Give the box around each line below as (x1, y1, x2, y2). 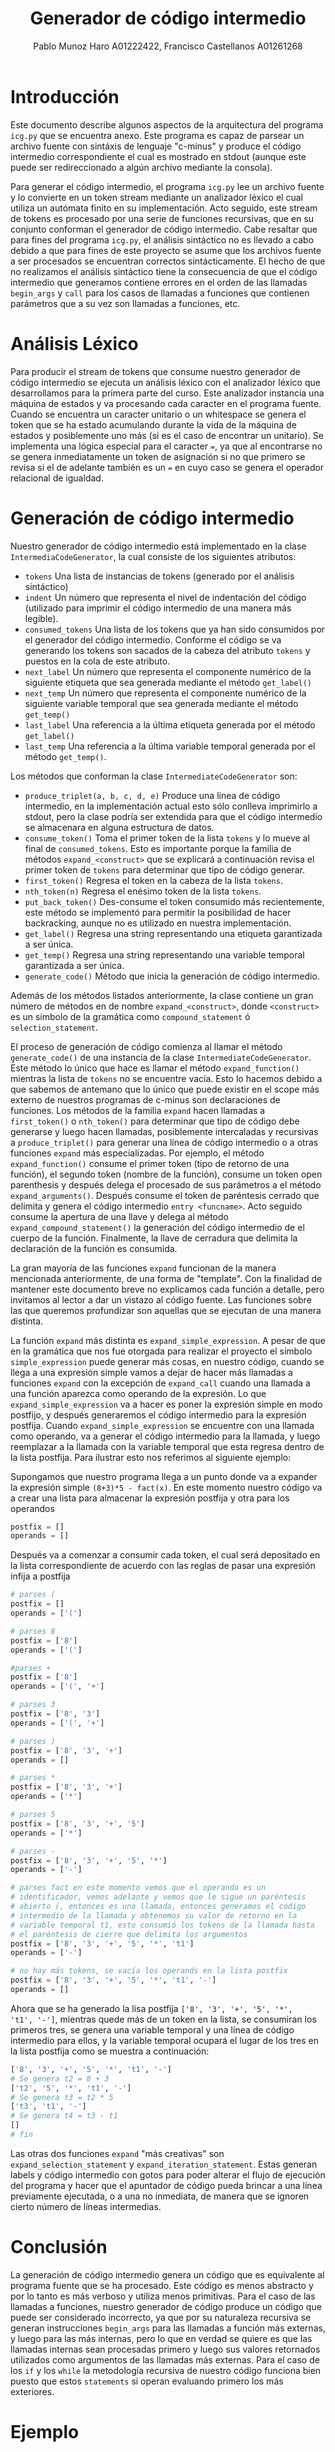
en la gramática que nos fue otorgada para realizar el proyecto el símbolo (10, 1345, 313, 1357)
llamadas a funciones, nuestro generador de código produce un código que (10, 2300, 322, 2312)
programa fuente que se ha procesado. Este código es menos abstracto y (10, 2279, 314, 2291)
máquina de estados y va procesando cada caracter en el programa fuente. (10, 397, 322, 409)
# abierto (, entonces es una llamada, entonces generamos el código (10, 1902, 307, 1912)
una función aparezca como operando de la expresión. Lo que (10, 1387, 267, 1399)
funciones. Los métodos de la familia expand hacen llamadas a (10, 1104, 266, 1116)
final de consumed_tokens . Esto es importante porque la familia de (24, 842, 292, 854)
